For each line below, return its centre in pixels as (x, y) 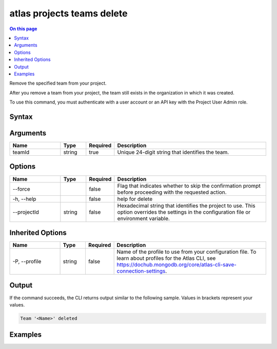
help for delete (135, 199)
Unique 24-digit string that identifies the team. (173, 152)
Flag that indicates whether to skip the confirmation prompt (189, 186)
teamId (21, 152)
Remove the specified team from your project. (58, 83)
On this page (23, 29)
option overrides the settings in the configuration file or (184, 212)
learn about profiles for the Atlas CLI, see (166, 258)
